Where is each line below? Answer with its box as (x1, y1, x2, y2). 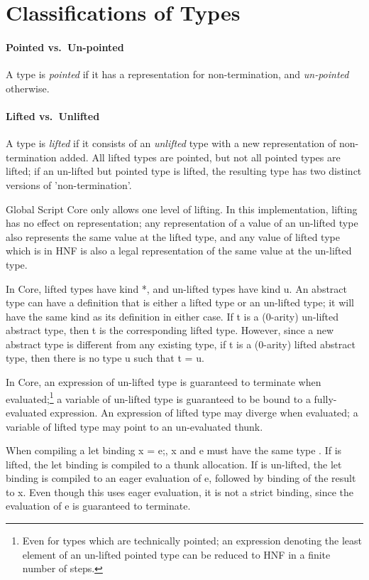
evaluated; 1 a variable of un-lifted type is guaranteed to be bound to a (6, 389, 311, 406)
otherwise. (6, 80, 50, 95)
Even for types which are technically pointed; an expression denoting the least (22, 533, 362, 548)
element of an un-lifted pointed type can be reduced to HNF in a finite (22, 547, 331, 562)
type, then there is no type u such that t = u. (6, 350, 204, 365)
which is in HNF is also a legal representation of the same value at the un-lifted (6, 243, 352, 258)
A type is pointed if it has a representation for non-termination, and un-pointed (6, 67, 349, 82)
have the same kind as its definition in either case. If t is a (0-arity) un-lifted (6, 308, 339, 323)
